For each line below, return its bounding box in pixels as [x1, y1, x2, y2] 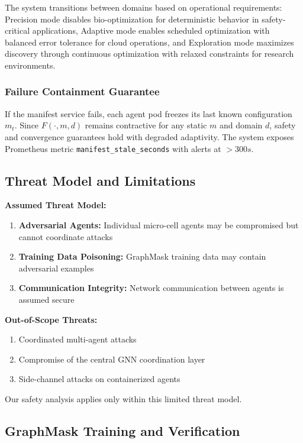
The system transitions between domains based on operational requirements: [5, 1, 282, 13]
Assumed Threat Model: [5, 199, 107, 211]
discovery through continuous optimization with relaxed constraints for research [5, 47, 294, 60]
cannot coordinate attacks [18, 230, 113, 242]
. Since [14, 119, 39, 131]
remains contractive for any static [85, 119, 207, 131]
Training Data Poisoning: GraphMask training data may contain [18, 250, 266, 263]
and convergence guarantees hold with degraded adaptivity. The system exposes [5, 130, 294, 143]
